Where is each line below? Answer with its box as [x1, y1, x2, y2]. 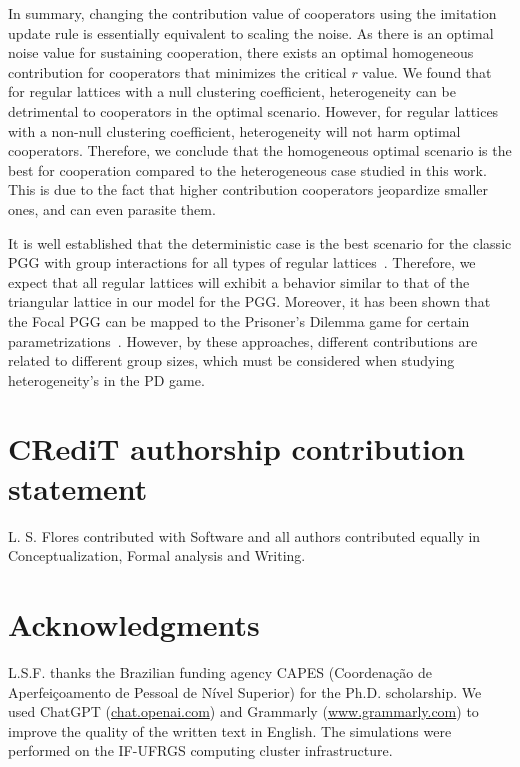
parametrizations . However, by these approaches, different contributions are [8, 330, 478, 351]
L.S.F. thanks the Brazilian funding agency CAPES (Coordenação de [8, 661, 432, 682]
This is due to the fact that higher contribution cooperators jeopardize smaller [8, 179, 489, 200]
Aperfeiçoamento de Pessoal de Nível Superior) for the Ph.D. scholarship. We [8, 681, 482, 702]
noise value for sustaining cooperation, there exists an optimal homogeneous [8, 42, 474, 63]
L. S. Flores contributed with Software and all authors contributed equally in [8, 525, 481, 546]
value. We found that [362, 61, 492, 82]
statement [8, 467, 148, 508]
